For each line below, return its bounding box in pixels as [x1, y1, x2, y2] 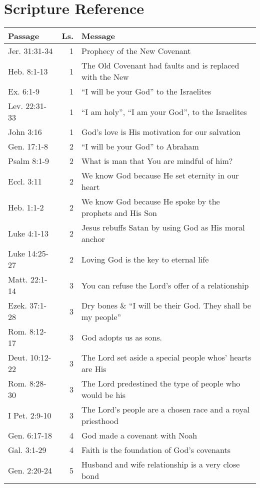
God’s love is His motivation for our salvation [81, 126, 240, 138]
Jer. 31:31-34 [8, 45, 53, 57]
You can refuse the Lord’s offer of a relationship [81, 279, 249, 291]
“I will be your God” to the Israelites [81, 85, 211, 97]
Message [81, 30, 115, 42]
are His [81, 363, 106, 375]
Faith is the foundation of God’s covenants [81, 444, 230, 456]
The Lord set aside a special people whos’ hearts [81, 351, 251, 363]
